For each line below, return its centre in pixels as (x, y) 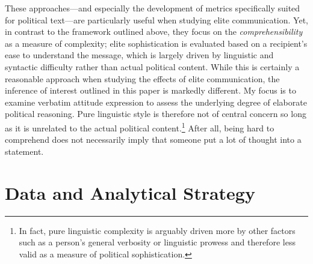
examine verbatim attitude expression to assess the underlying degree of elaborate (156, 102)
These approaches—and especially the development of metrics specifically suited (153, 8)
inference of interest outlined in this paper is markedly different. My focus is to (150, 90)
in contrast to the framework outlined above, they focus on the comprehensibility (154, 31)
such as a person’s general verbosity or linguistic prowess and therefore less (157, 242)
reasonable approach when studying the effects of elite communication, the (142, 78)
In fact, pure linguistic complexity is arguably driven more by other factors (157, 230)
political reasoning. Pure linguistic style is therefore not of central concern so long (156, 114)
